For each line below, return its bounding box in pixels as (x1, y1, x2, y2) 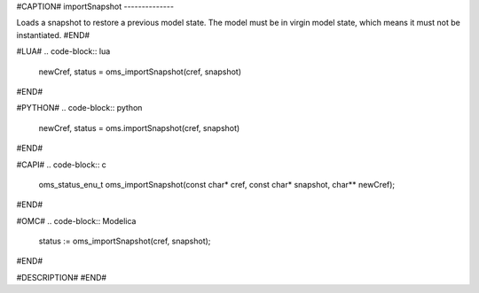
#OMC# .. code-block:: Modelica (16, 215, 137, 226)
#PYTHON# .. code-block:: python (16, 103, 143, 113)
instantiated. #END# (16, 29, 90, 40)
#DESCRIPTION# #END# (16, 272, 106, 282)
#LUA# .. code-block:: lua (16, 46, 111, 57)
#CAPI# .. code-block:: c (16, 159, 106, 170)
